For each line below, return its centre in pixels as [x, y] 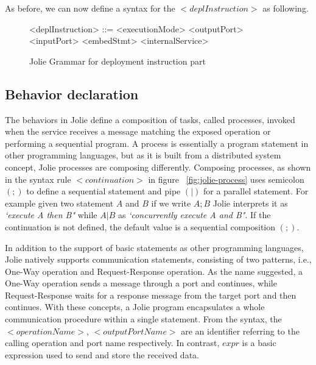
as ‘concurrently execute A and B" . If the [194, 215]
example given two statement [59, 203]
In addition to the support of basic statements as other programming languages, [154, 247]
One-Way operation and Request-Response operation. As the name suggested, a [154, 271]
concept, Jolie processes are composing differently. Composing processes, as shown [158, 167]
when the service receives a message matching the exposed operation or [138, 131]
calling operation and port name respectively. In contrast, [112, 343]
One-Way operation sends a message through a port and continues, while [141, 283]
